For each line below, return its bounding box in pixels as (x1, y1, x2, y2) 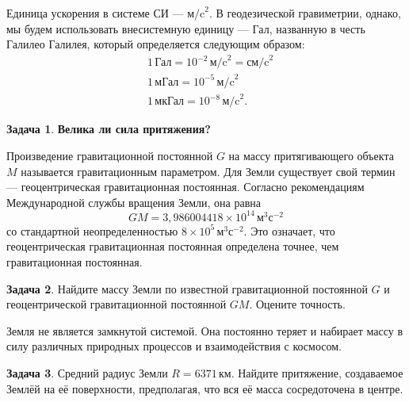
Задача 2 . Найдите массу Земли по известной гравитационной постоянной (6, 280, 368, 297)
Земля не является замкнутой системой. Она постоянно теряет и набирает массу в (6, 322, 403, 339)
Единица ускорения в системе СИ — (6, 5, 184, 21)
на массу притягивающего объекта (228, 147, 394, 163)
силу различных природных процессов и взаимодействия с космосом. (6, 338, 342, 354)
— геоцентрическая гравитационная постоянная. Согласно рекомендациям (6, 178, 365, 195)
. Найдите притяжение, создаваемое (231, 365, 403, 381)
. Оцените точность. (249, 296, 346, 312)
